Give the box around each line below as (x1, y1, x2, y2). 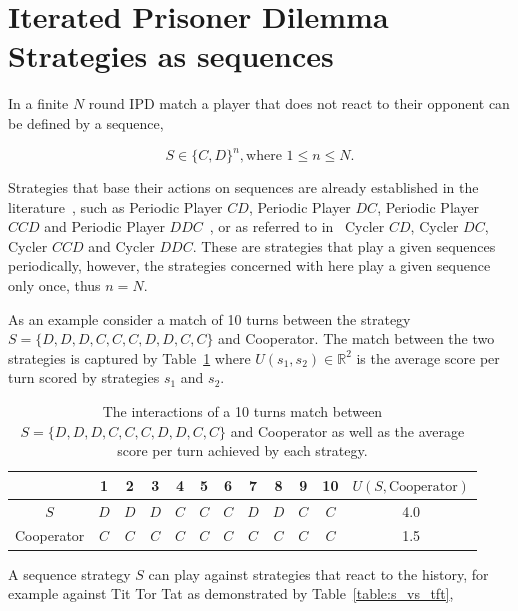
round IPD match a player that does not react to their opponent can (88, 93, 510, 114)
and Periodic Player (44, 216, 165, 237)
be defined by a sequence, (8, 112, 164, 133)
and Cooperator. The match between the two (218, 328, 495, 349)
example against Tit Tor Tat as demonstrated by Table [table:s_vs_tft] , (8, 583, 454, 604)
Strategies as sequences (8, 35, 334, 76)
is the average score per (356, 347, 500, 368)
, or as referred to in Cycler (209, 216, 385, 237)
